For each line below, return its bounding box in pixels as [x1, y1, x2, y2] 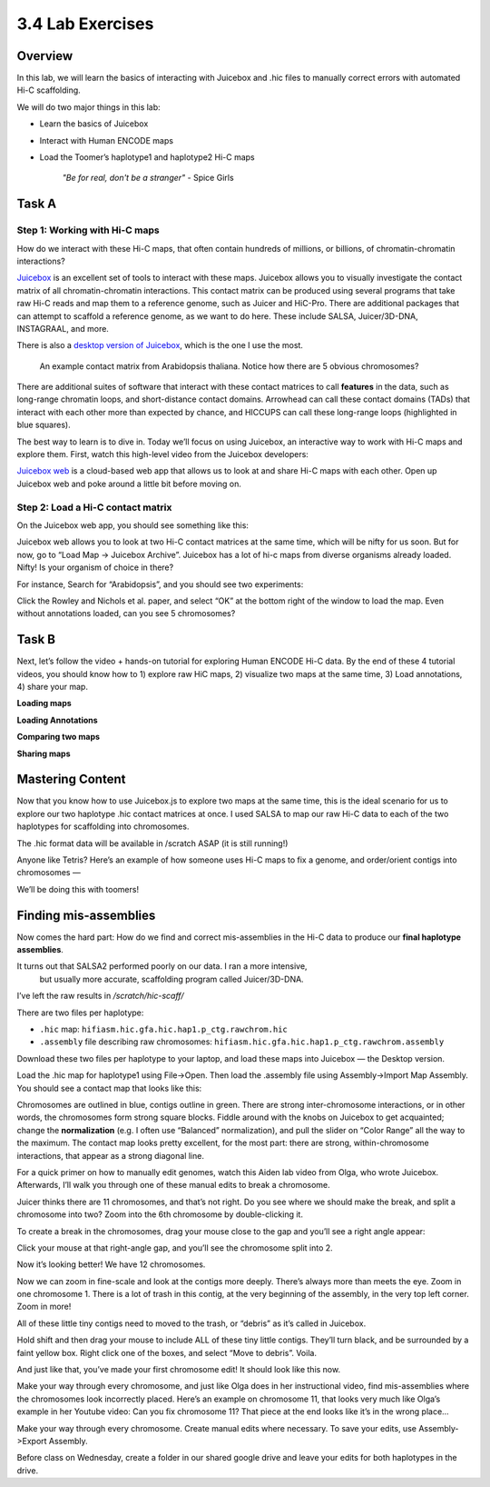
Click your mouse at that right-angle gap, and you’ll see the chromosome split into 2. [16, 1242, 333, 1253]
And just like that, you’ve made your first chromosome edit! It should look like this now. [16, 1364, 340, 1375]
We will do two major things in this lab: [16, 101, 161, 113]
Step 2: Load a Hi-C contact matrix [16, 501, 172, 514]
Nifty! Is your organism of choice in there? [16, 562, 174, 573]
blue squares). [16, 419, 72, 431]
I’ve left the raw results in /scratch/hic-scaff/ [16, 991, 184, 1002]
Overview [16, 48, 73, 64]
